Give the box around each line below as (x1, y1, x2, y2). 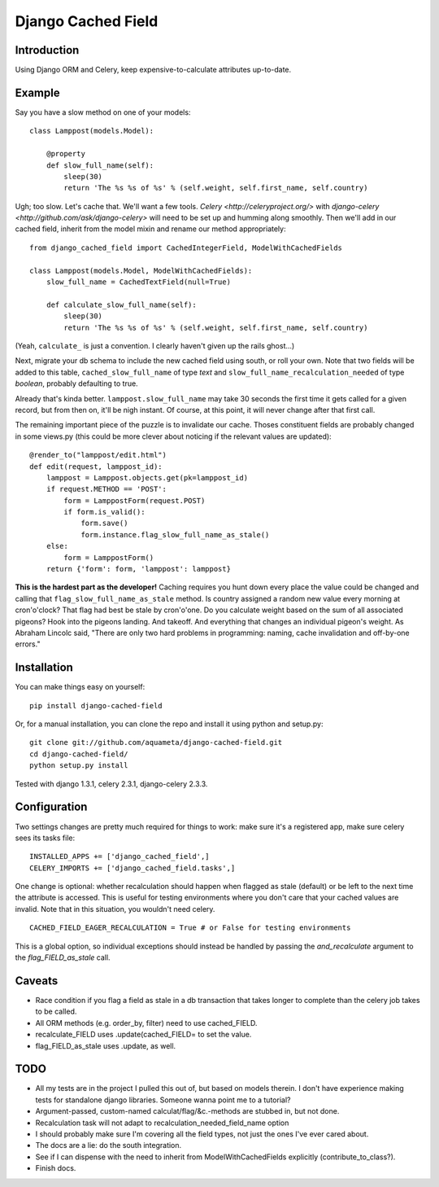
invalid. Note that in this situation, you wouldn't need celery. (15, 904, 215, 913)
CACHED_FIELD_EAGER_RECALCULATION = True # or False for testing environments (29, 923, 351, 932)
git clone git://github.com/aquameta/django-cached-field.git (29, 738, 283, 747)
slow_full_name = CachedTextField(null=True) (46, 278, 232, 287)
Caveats (15, 974, 59, 988)
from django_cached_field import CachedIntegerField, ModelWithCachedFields (29, 243, 343, 252)
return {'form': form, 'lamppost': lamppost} (46, 564, 232, 574)
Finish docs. (35, 1163, 76, 1173)
